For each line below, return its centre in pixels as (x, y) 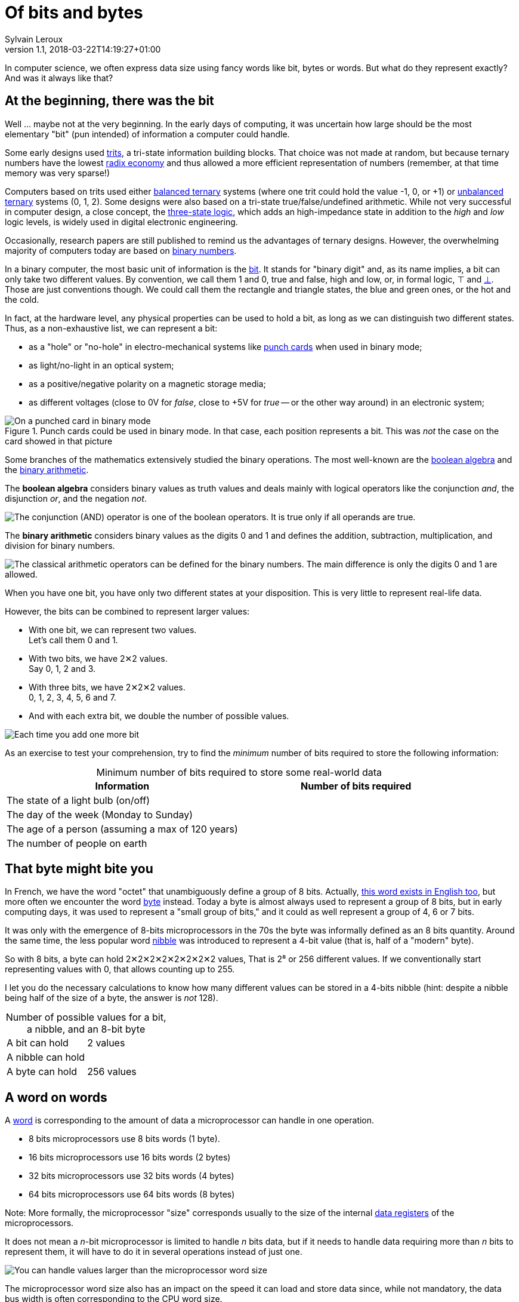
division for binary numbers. (60, 545)
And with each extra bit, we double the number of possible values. (159, 716)
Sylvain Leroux (34, 39)
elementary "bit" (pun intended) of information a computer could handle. (147, 134)
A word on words (56, 1097)
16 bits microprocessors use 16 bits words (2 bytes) (130, 1157)
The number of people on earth (77, 843)
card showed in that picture (59, 441)
